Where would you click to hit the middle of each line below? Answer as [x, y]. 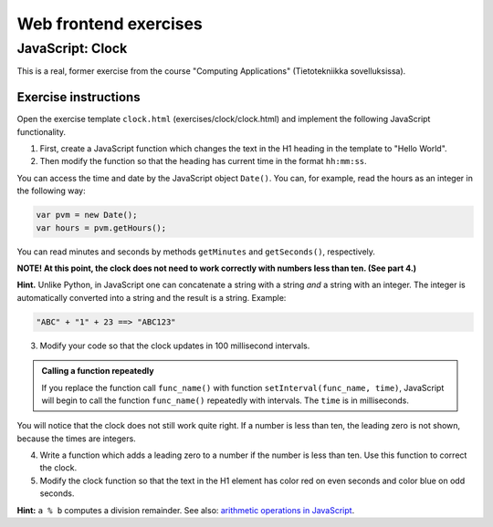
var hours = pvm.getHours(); [101, 227]
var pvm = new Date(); [87, 215]
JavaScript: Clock [72, 48]
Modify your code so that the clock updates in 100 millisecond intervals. [175, 346]
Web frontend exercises [110, 24]
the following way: [51, 191]
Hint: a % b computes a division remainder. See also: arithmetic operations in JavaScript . [186, 510]
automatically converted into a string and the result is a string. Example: [152, 297]
